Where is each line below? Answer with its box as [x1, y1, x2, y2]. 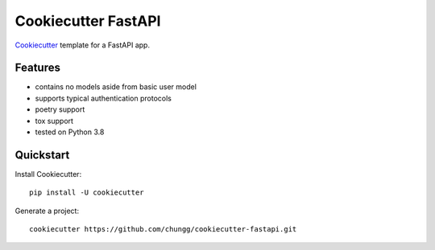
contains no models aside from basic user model [35, 82, 197, 92]
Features [14, 61, 60, 75]
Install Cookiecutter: [14, 169, 82, 178]
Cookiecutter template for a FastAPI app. [14, 40, 151, 50]
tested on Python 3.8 [35, 127, 105, 137]
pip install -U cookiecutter [29, 188, 144, 197]
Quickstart [14, 148, 70, 162]
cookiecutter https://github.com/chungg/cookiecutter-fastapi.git [29, 225, 297, 234]
